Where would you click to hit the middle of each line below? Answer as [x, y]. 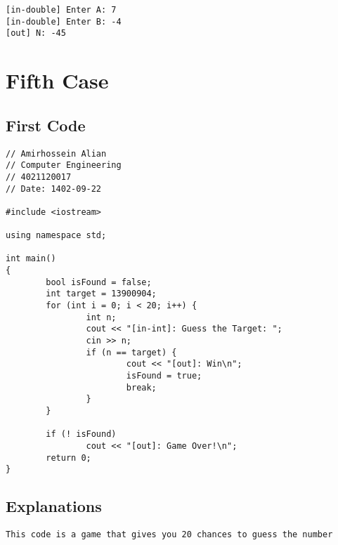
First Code [46, 125]
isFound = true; [164, 376]
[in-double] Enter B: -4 [64, 21]
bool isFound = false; [99, 282]
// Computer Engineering [64, 165]
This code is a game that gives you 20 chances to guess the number [169, 535]
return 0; [69, 458]
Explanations [54, 506]
